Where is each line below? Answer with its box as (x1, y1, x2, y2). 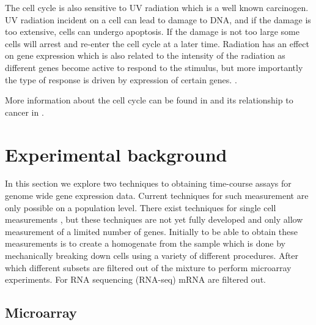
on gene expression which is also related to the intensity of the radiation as (5, 49, 285, 62)
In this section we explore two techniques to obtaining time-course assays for (5, 177, 292, 190)
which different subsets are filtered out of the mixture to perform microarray (5, 261, 292, 274)
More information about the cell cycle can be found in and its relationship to (5, 94, 293, 106)
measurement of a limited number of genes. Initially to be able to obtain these (5, 225, 298, 237)
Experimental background (5, 141, 227, 166)
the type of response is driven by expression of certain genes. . (5, 73, 237, 86)
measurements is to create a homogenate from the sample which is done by (5, 237, 285, 250)
